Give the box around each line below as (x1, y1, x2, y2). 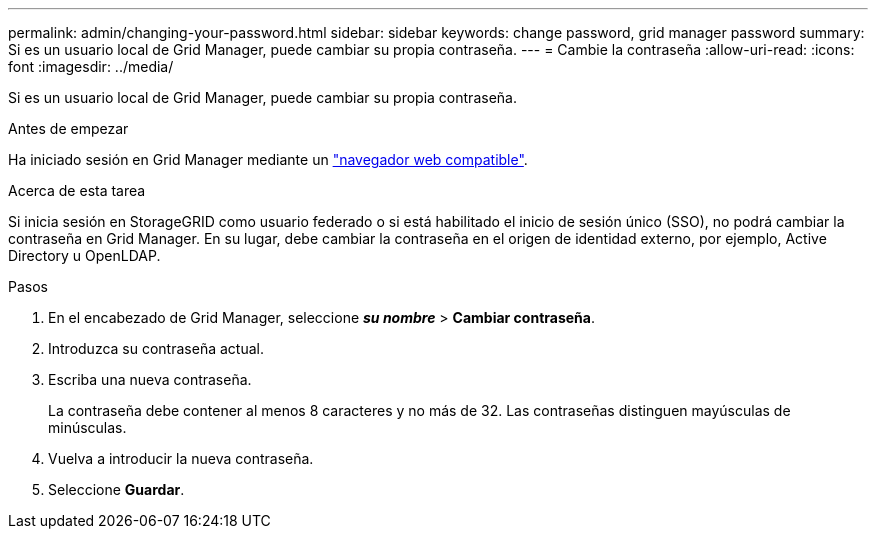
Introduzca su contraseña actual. (48, 340, 264, 357)
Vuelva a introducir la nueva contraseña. (48, 450, 314, 467)
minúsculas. (48, 419, 127, 436)
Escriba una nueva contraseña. (48, 371, 252, 388)
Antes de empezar (8, 120, 129, 137)
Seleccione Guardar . (48, 481, 185, 498)
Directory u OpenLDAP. (8, 247, 161, 264)
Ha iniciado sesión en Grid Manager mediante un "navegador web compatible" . (8, 151, 528, 168)
